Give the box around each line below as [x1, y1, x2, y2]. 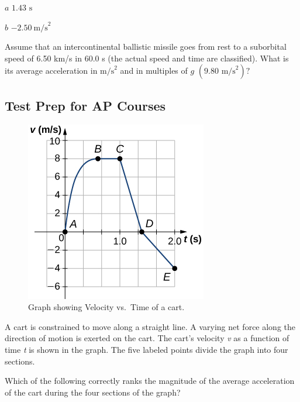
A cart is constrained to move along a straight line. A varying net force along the [5, 320, 296, 332]
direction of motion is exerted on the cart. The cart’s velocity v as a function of [5, 332, 289, 344]
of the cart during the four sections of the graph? [5, 386, 181, 398]
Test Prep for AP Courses [5, 96, 166, 114]
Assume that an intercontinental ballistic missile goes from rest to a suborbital [5, 40, 287, 53]
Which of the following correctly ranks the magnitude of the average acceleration [5, 374, 295, 387]
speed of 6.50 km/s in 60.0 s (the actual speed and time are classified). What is [5, 51, 289, 64]
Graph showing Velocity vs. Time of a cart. [28, 301, 185, 313]
